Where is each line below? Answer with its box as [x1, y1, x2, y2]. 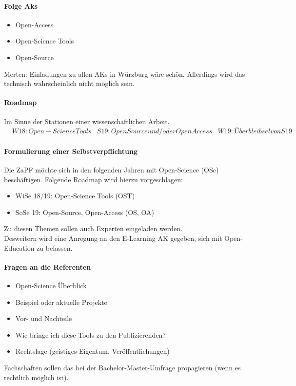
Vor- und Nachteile [15, 313, 72, 323]
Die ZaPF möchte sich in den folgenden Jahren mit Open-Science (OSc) [4, 164, 219, 174]
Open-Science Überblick [15, 280, 87, 290]
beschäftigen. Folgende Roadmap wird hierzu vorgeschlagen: [4, 174, 183, 184]
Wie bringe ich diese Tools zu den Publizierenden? [15, 329, 166, 340]
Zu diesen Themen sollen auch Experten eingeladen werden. [4, 223, 182, 234]
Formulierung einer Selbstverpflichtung [4, 146, 138, 156]
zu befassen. [37, 242, 73, 253]
